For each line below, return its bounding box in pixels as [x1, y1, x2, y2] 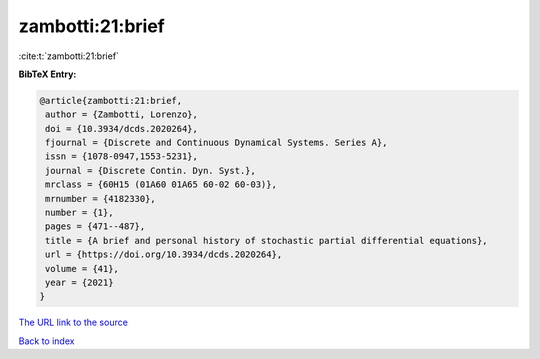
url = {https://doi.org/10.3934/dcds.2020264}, [45, 249, 283, 260]
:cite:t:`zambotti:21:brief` [18, 50, 120, 62]
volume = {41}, [45, 263, 120, 274]
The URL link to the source [18, 316, 129, 329]
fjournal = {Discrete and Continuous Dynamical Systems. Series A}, [45, 137, 388, 149]
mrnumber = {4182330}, [45, 193, 157, 204]
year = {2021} [45, 277, 114, 288]
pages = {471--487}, [45, 221, 146, 232]
